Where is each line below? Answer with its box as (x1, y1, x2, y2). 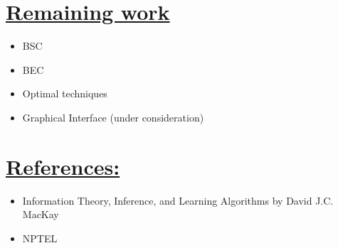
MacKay (22, 207, 59, 222)
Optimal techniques (22, 86, 107, 101)
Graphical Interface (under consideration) (22, 109, 204, 124)
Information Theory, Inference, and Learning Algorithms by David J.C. (22, 193, 334, 207)
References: (6, 151, 120, 180)
